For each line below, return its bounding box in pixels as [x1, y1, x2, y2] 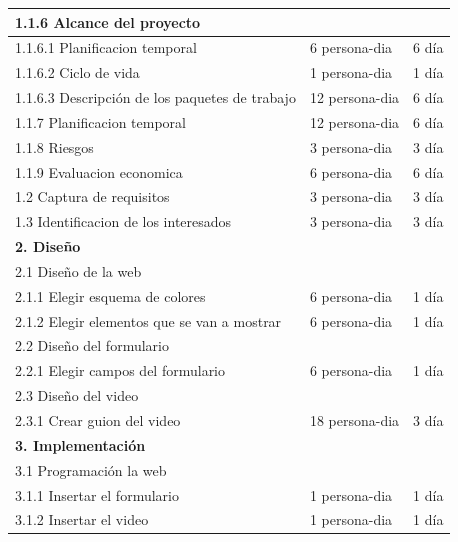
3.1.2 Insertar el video [15, 509, 149, 530]
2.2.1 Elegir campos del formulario [15, 360, 226, 381]
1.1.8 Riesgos [15, 136, 94, 157]
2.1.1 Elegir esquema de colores [15, 285, 206, 306]
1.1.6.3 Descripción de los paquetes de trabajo [15, 87, 296, 108]
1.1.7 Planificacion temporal [15, 111, 186, 132]
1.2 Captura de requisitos [15, 186, 170, 207]
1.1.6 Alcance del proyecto [15, 11, 201, 32]
